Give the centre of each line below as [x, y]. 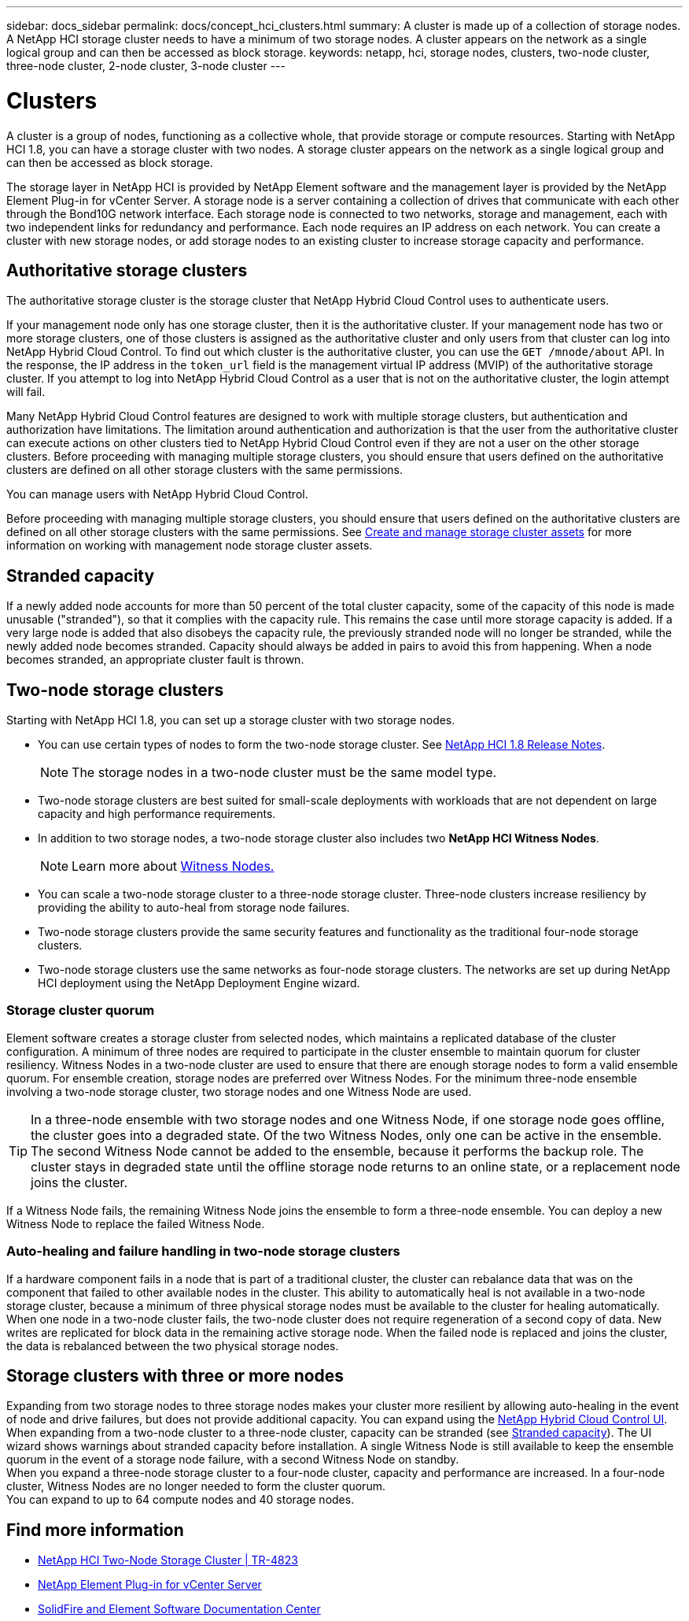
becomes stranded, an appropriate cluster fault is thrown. [155, 660]
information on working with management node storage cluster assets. [190, 546]
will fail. [26, 392]
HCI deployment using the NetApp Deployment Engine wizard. [199, 983]
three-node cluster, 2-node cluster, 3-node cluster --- [146, 66]
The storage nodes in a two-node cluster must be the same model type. [284, 773]
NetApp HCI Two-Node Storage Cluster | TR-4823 [168, 1560]
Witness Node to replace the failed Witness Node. [136, 1223]
